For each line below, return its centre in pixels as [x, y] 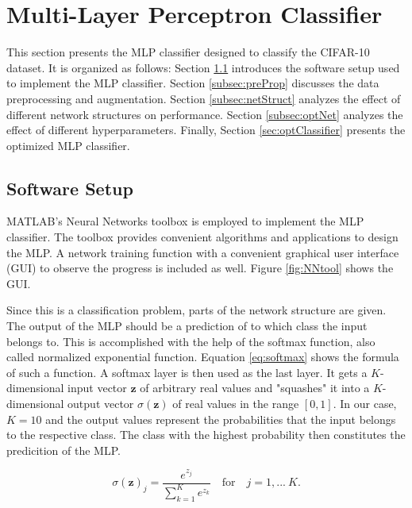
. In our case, [365, 404]
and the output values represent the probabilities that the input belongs [221, 419]
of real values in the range [236, 404]
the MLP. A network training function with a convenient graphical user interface [203, 252]
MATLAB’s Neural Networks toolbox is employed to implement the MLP [185, 221]
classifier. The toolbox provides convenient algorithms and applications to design [202, 237]
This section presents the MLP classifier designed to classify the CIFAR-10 [188, 52]
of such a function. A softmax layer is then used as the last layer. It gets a [187, 372]
